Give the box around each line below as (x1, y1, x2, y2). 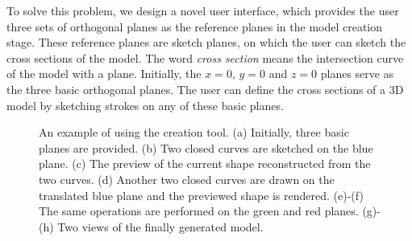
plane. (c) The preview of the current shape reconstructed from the (39, 155, 371, 172)
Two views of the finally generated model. (57, 218, 264, 235)
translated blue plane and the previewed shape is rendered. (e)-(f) (39, 186, 364, 203)
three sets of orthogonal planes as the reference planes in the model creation (6, 18, 383, 35)
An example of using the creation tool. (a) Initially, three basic (39, 124, 349, 141)
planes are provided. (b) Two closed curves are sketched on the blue (39, 139, 373, 156)
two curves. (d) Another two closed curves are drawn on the (39, 170, 335, 187)
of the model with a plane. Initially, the (6, 65, 202, 82)
